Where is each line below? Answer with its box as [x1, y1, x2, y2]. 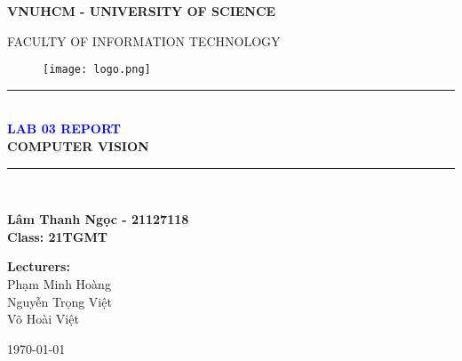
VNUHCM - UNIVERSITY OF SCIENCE [7, 2, 276, 20]
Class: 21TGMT [7, 227, 108, 245]
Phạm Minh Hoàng [7, 275, 111, 293]
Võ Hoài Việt [7, 309, 79, 328]
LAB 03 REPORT [7, 119, 121, 138]
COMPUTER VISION [7, 137, 149, 156]
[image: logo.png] [43, 63, 151, 76]
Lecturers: [7, 257, 70, 276]
